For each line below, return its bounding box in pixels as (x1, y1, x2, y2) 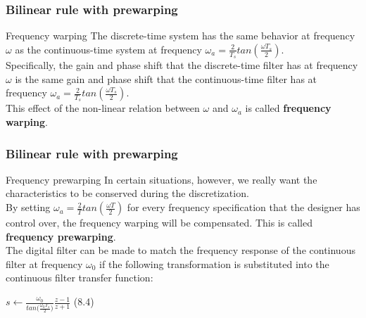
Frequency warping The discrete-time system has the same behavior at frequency (6, 28, 355, 43)
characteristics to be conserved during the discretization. (6, 186, 249, 201)
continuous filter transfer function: (6, 270, 153, 285)
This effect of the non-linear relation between (6, 101, 200, 115)
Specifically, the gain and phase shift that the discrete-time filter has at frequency (6, 58, 358, 72)
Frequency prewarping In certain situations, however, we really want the (6, 172, 317, 186)
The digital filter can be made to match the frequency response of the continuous (6, 243, 355, 257)
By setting (6, 200, 51, 215)
